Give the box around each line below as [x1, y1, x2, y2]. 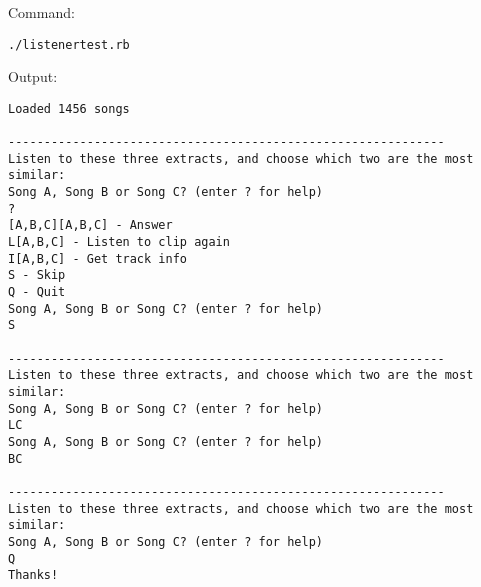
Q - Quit [8, 285, 66, 300]
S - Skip [8, 268, 66, 283]
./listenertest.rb [8, 37, 130, 52]
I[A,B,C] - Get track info [8, 251, 187, 266]
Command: [8, 2, 75, 22]
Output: [8, 66, 58, 87]
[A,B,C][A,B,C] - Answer [8, 218, 173, 233]
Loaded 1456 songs [8, 101, 130, 116]
